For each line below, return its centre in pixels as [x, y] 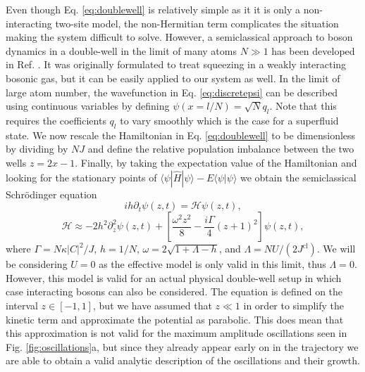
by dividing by [37, 149]
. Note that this [303, 106]
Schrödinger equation [51, 194]
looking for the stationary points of [81, 177]
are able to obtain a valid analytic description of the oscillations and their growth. [183, 360]
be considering [37, 264]
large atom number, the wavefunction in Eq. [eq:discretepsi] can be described [172, 92]
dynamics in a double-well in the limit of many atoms [121, 50]
